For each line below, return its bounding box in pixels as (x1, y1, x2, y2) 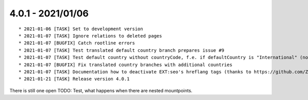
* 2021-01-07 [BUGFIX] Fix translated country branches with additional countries (18, 62, 233, 68)
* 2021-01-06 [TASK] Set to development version (18, 26, 143, 32)
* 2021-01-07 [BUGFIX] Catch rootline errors (18, 40, 136, 46)
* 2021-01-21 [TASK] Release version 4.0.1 (18, 76, 130, 82)
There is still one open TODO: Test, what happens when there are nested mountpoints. (9, 87, 192, 93)
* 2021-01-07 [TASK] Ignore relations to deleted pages (18, 33, 162, 38)
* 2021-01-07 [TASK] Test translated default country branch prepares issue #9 (18, 47, 224, 53)
